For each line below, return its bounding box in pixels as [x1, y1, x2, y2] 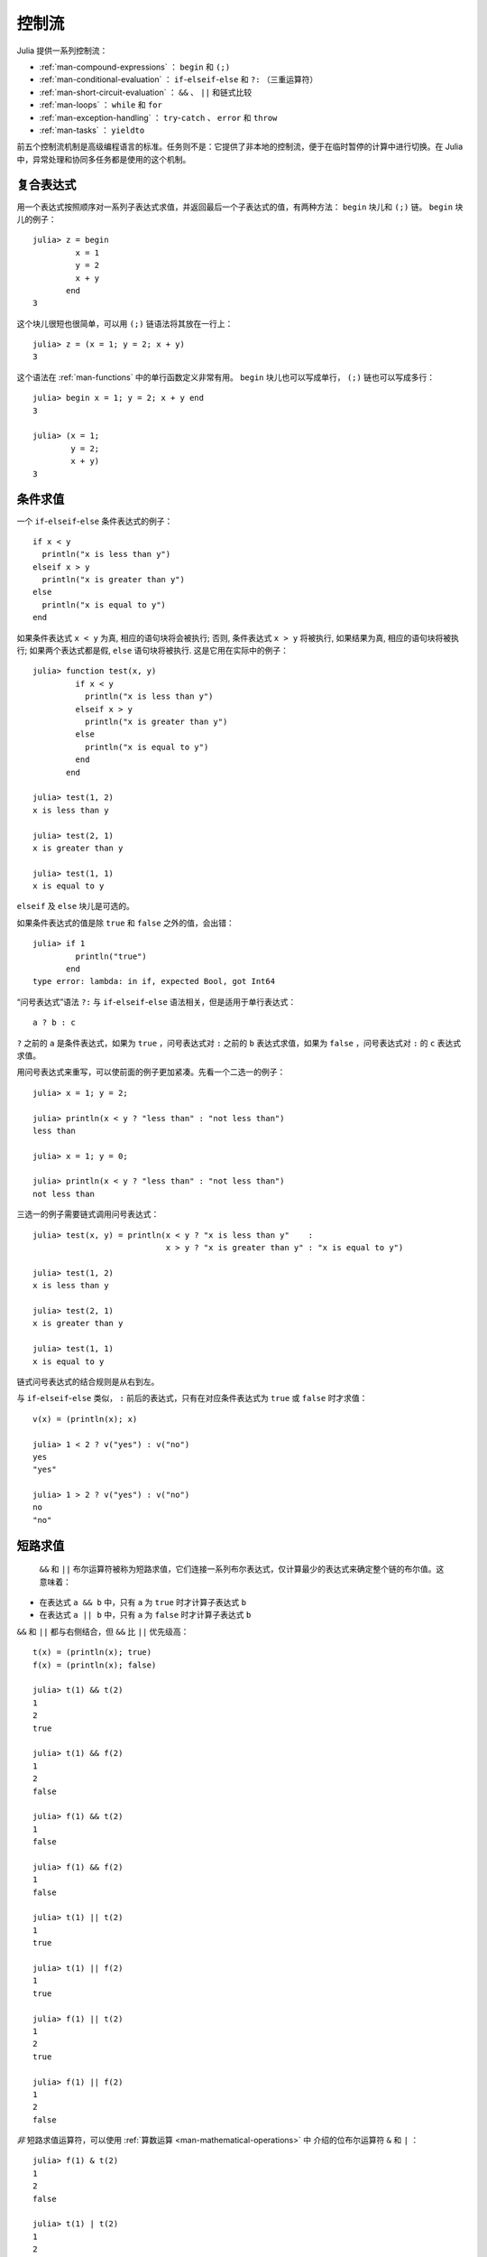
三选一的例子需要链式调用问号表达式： [16, 1209, 160, 1220]
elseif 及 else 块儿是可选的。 [16, 901, 135, 912]
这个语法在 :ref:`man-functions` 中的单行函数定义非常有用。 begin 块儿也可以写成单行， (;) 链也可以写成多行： [16, 371, 436, 383]
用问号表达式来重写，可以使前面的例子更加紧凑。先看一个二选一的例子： [16, 1066, 286, 1078]
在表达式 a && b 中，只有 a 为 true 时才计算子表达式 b [39, 1597, 247, 1608]
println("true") [75, 951, 148, 961]
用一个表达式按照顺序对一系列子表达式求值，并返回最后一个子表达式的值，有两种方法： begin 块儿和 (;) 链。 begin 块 [16, 201, 464, 212]
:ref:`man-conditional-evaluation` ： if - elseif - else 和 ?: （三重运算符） [39, 74, 318, 85]
